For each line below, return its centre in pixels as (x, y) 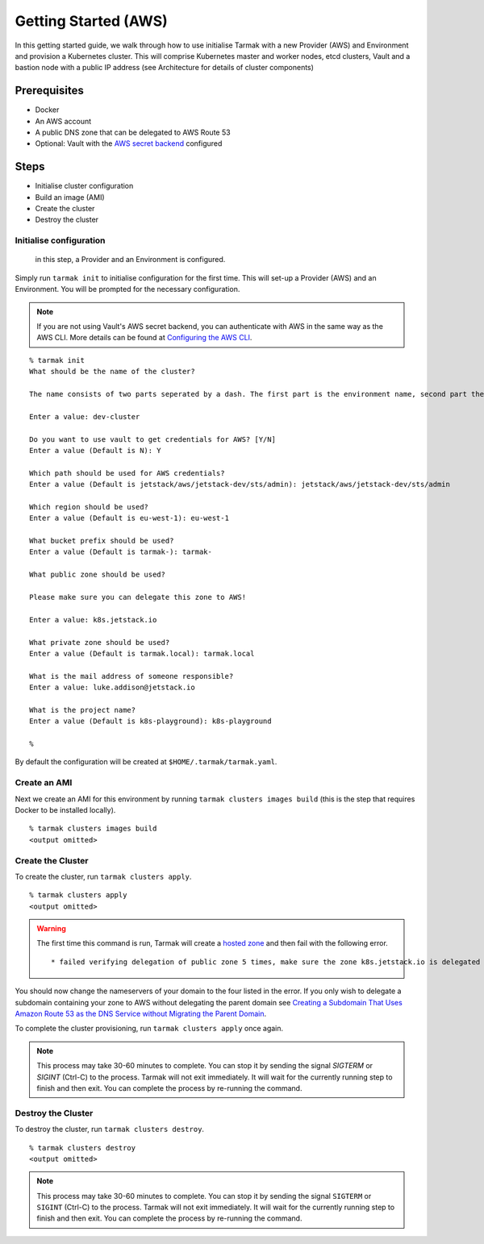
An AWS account (63, 121)
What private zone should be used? (100, 642)
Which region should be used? (89, 507)
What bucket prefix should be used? (102, 541)
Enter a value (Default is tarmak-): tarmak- (121, 552)
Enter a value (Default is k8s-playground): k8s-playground (150, 721)
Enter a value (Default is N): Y (95, 450)
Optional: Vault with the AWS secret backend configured (129, 144)
